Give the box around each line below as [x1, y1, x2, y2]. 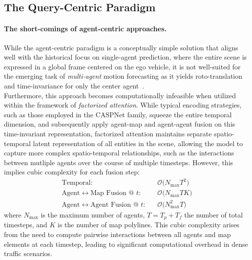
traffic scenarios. [4, 248, 52, 259]
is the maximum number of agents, [41, 209, 145, 219]
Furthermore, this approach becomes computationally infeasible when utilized [4, 90, 236, 100]
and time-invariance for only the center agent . [4, 80, 145, 90]
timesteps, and [4, 219, 47, 230]
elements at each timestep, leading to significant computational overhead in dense [4, 238, 248, 249]
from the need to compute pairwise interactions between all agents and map [4, 229, 231, 239]
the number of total [184, 209, 243, 219]
